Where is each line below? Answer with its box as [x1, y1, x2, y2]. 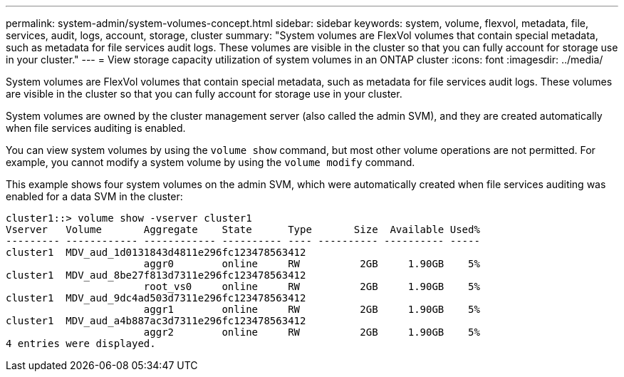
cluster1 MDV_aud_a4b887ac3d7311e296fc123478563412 [6, 315, 306, 326]
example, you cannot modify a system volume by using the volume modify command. [6, 156, 415, 168]
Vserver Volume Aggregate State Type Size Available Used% [6, 224, 480, 235]
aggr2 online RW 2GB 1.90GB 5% [143, 326, 480, 338]
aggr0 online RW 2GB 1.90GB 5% [143, 258, 480, 269]
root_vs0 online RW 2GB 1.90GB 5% [143, 281, 480, 292]
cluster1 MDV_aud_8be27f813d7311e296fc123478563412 [6, 269, 306, 281]
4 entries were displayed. [6, 338, 156, 349]
